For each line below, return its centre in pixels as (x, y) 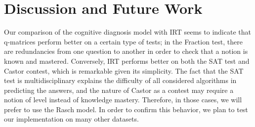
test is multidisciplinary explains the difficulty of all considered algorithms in (120, 80)
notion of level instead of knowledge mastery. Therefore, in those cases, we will (123, 100)
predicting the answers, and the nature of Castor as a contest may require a (119, 90)
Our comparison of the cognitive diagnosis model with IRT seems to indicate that (127, 32)
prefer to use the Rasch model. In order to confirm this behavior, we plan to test (126, 109)
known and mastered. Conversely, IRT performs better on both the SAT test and (127, 61)
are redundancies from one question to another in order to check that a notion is (126, 51)
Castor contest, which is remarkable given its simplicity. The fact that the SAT (124, 70)
